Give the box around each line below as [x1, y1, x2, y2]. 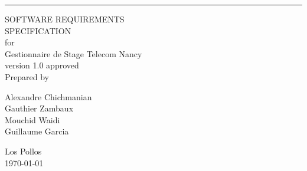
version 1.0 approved [5, 59, 79, 71]
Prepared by [5, 70, 49, 83]
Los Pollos [5, 144, 42, 157]
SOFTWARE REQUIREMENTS [5, 13, 125, 25]
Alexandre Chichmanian [5, 90, 92, 103]
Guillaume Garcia [5, 125, 69, 137]
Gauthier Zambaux [5, 102, 74, 114]
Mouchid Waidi [5, 113, 60, 126]
